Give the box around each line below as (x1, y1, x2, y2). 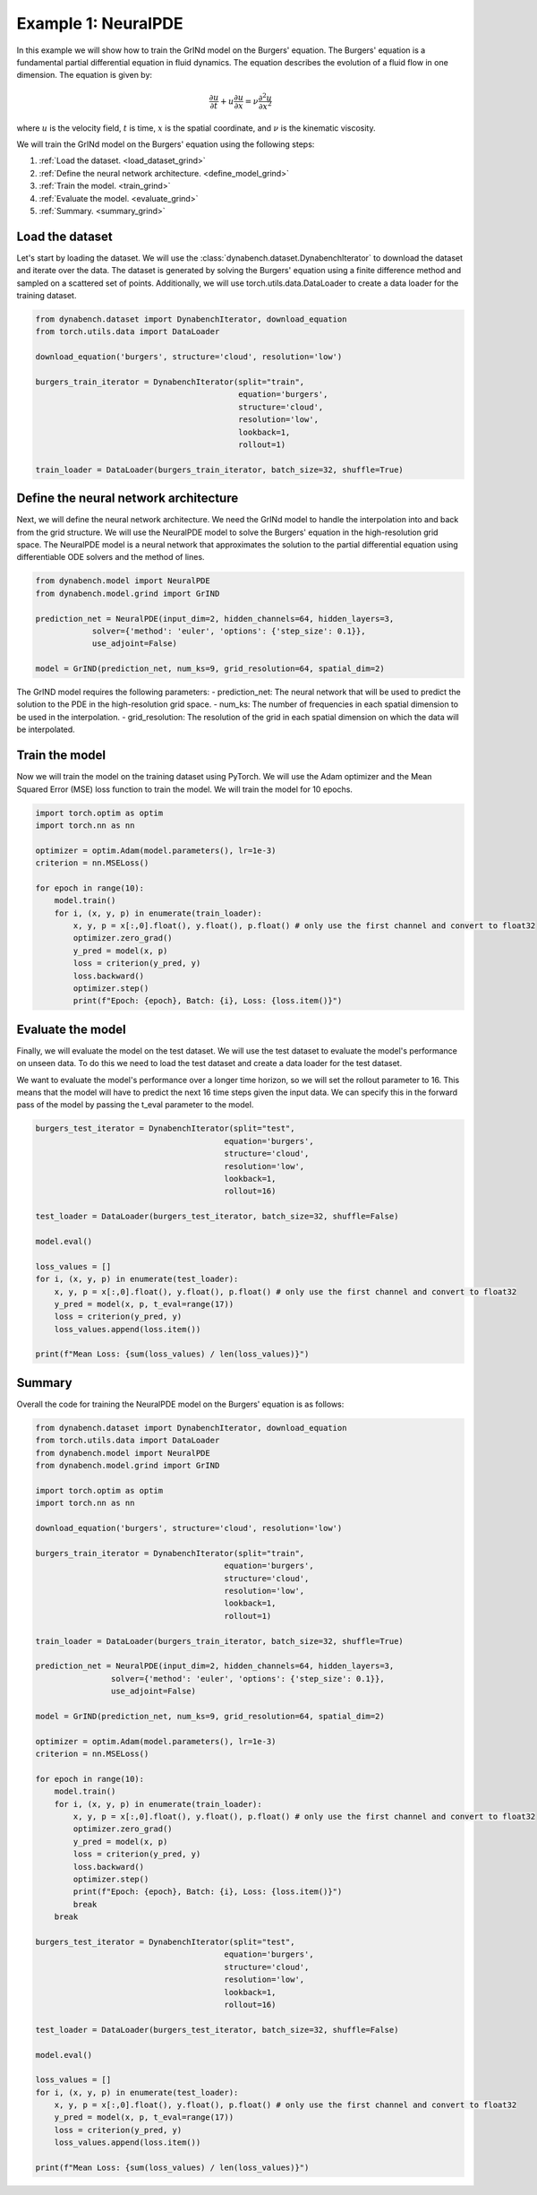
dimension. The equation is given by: (16, 70, 152, 81)
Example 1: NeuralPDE (16, 13, 183, 33)
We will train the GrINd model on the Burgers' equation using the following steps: (16, 139, 315, 150)
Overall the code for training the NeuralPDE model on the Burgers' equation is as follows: (16, 1399, 345, 1409)
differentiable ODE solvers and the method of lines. (16, 552, 205, 563)
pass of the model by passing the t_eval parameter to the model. (16, 1099, 254, 1110)
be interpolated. (16, 724, 75, 735)
